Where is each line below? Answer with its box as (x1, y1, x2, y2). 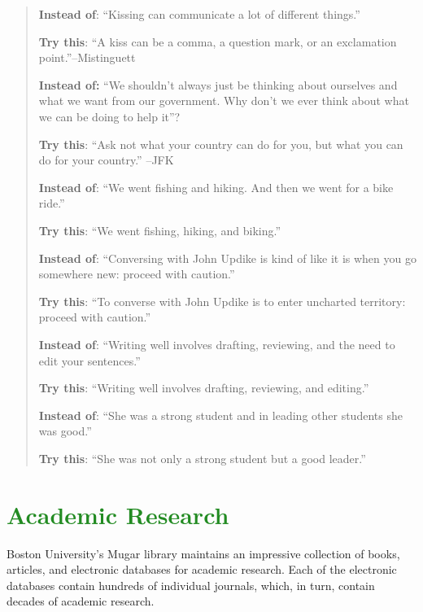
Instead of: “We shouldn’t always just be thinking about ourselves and (38, 76, 398, 93)
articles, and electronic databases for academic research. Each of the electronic (7, 561, 397, 578)
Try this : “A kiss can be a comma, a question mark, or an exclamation (38, 33, 397, 50)
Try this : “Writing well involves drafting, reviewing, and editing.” (38, 379, 369, 396)
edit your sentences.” (38, 352, 141, 369)
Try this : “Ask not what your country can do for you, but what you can (38, 135, 403, 152)
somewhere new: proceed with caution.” (38, 265, 235, 282)
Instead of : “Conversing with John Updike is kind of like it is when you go (38, 249, 416, 266)
